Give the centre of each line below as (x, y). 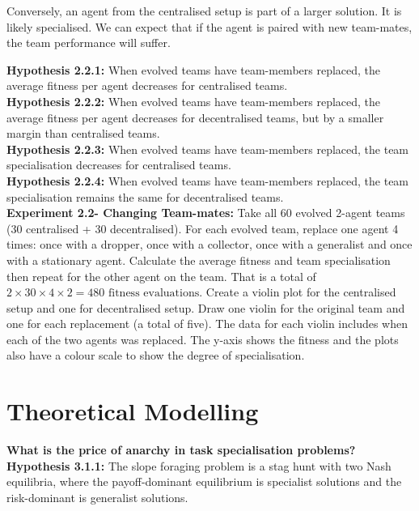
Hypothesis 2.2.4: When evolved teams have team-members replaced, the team (208, 180)
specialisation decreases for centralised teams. (119, 165)
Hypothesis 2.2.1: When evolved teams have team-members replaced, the (194, 69)
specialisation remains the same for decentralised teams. (145, 196)
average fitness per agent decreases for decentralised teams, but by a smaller (195, 117)
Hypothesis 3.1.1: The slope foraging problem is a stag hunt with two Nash (199, 465)
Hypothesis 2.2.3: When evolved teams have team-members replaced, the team (208, 149)
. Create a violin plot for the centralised (298, 292)
